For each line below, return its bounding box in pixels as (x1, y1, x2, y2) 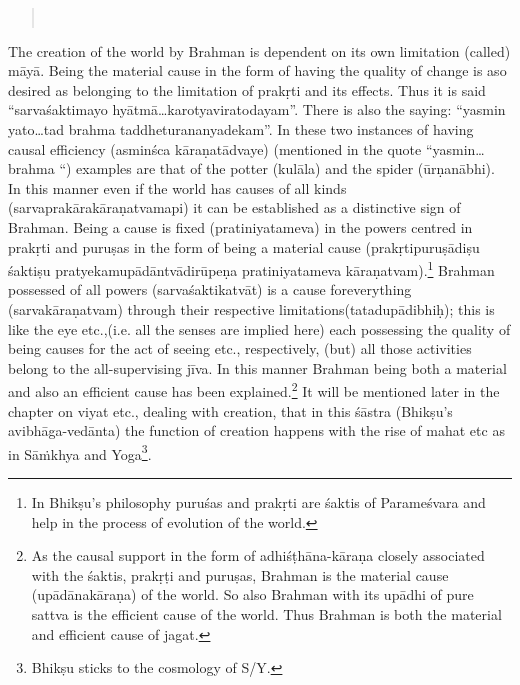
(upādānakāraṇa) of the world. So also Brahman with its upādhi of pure (31, 584, 474, 605)
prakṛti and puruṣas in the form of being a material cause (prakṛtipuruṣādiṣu (8, 236, 480, 257)
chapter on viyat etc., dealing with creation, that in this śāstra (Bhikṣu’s (8, 400, 453, 421)
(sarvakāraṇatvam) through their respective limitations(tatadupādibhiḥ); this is (8, 298, 495, 319)
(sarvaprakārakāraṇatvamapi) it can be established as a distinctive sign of (8, 197, 461, 218)
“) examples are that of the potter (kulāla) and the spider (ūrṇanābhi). (59, 158, 495, 179)
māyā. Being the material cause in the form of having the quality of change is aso (8, 60, 507, 81)
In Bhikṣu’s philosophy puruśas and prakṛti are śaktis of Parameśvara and (31, 492, 486, 513)
